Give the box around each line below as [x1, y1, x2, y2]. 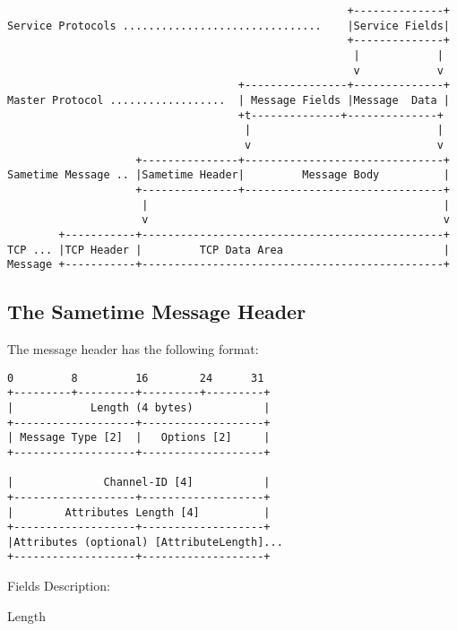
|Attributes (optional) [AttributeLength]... [7, 535, 283, 549]
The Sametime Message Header [7, 298, 306, 325]
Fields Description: [7, 576, 110, 595]
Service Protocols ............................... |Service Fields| [7, 19, 450, 32]
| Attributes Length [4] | [7, 506, 271, 519]
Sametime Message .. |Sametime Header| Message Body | [7, 169, 450, 182]
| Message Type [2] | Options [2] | [7, 431, 271, 445]
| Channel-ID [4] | [7, 476, 271, 489]
